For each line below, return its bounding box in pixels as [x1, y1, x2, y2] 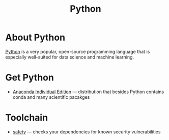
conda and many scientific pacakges [12, 94, 90, 100]
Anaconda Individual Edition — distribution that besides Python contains [12, 89, 164, 95]
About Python [5, 32, 65, 43]
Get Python [5, 72, 54, 83]
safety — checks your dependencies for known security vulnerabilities [12, 128, 161, 135]
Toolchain [5, 112, 48, 124]
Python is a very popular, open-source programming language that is [5, 48, 150, 54]
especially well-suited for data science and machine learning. [5, 54, 134, 60]
